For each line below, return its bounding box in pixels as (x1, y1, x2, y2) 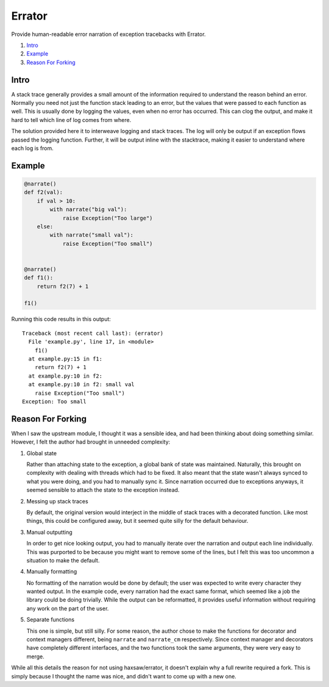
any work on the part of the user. (26, 605, 109, 612)
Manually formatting (26, 568, 77, 575)
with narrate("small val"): (49, 232, 134, 239)
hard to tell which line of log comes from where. (11, 116, 132, 123)
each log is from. (11, 144, 54, 152)
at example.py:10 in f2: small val (28, 381, 135, 388)
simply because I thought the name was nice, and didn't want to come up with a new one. (11, 672, 237, 680)
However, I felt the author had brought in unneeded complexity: (11, 438, 171, 445)
